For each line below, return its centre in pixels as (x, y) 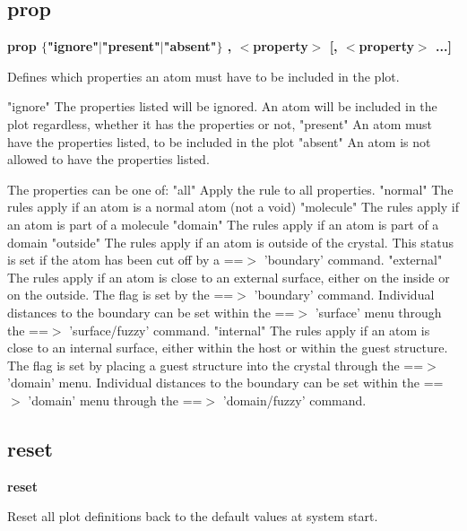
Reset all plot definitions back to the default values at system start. (193, 516)
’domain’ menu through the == (115, 400)
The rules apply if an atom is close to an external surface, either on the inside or (229, 277)
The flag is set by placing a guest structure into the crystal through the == (216, 365)
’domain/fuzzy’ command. (294, 400)
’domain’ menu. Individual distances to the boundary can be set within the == (225, 383)
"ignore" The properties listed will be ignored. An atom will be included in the (222, 106)
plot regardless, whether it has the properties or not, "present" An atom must (220, 123)
